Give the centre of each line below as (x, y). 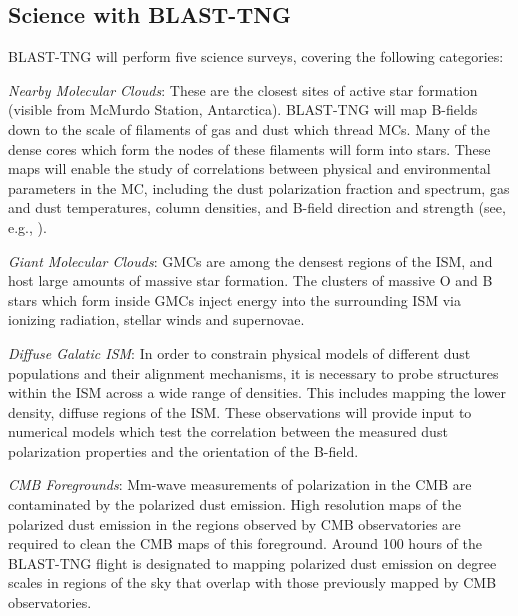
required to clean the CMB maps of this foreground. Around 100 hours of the (245, 543)
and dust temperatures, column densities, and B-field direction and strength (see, (257, 207)
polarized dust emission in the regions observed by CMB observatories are (234, 523)
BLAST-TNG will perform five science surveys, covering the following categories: (256, 56)
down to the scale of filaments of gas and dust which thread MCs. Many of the (249, 128)
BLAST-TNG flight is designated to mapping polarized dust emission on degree (252, 562)
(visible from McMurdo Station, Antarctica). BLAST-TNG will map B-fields (243, 109)
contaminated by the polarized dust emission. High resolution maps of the (235, 504)
